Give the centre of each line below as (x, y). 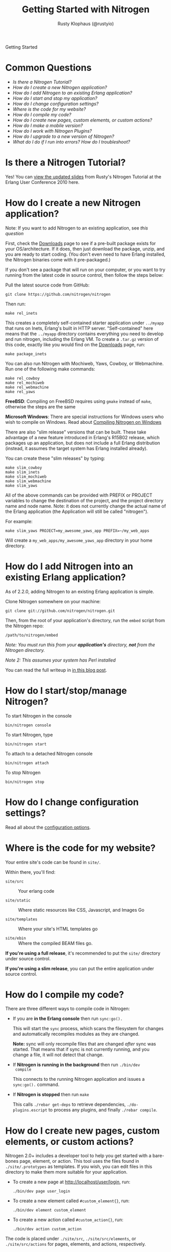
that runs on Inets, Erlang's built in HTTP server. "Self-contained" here (79, 328)
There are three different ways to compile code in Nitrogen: (68, 1009)
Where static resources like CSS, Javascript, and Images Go (81, 910)
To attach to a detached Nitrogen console (49, 753)
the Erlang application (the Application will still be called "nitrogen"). (77, 511)
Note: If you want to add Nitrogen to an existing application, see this (77, 228)
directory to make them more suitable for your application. (66, 1172)
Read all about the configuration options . (48, 827)
